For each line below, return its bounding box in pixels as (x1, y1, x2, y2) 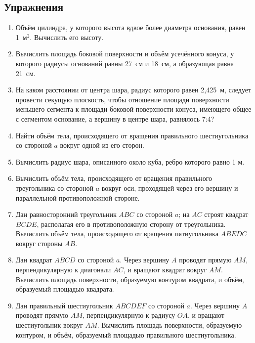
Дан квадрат (15, 255, 52, 265)
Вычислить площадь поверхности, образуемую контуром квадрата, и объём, (15, 274, 244, 284)
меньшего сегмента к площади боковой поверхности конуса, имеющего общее (15, 104, 252, 114)
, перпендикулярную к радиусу (82, 310, 175, 320)
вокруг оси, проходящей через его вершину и (101, 182, 238, 193)
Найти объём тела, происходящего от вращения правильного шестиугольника (15, 130, 249, 140)
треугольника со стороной (15, 182, 93, 193)
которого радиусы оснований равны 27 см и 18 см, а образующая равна (15, 58, 234, 68)
